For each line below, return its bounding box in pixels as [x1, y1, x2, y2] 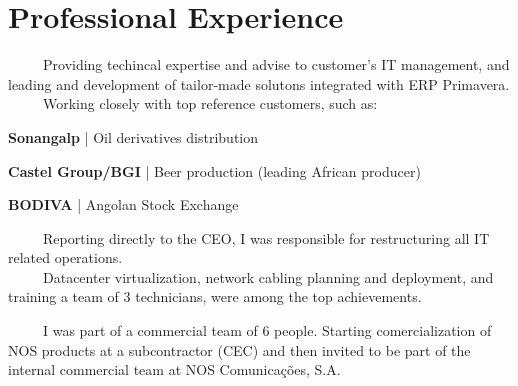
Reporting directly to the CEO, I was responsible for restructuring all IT [42, 227, 490, 248]
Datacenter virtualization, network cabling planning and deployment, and [42, 266, 494, 287]
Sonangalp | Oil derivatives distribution [8, 126, 258, 147]
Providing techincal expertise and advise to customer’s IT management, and [42, 54, 510, 75]
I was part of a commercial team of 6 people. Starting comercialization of [42, 320, 492, 341]
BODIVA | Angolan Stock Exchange [8, 194, 239, 215]
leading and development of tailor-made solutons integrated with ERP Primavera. [8, 73, 510, 94]
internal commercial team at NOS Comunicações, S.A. [8, 359, 341, 380]
